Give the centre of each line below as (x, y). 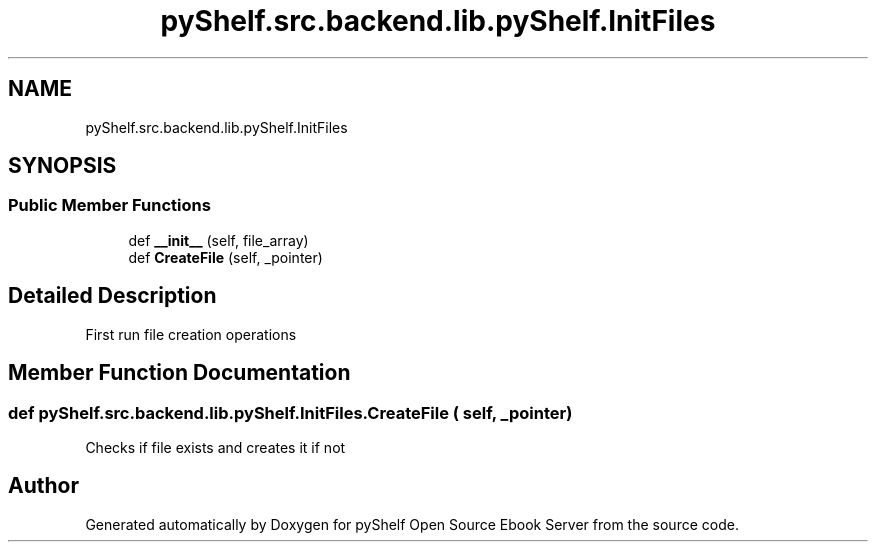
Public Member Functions (109, 205)
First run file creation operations (191, 334)
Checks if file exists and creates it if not (215, 447)
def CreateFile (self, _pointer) (225, 257)
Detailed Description (112, 296)
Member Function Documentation (179, 373)
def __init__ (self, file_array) (218, 240)
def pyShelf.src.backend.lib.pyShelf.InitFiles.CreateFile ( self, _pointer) (290, 412)
